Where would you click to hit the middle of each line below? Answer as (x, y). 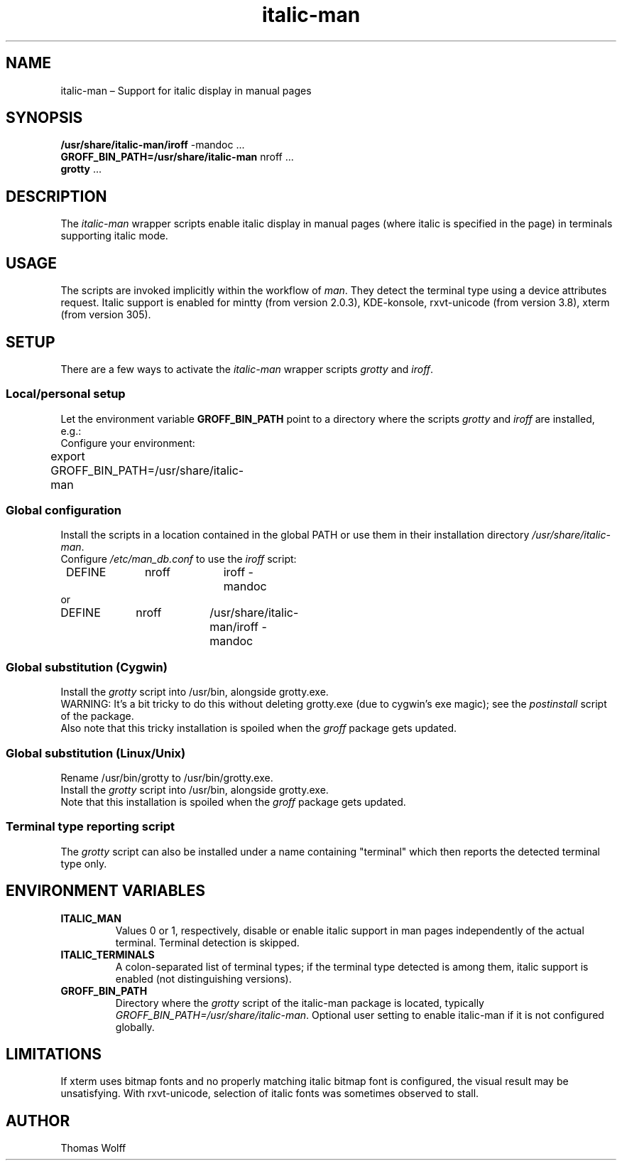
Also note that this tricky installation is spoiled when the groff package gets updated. (259, 728)
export (68, 456)
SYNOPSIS (44, 118)
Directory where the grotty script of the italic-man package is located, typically (300, 1003)
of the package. (97, 716)
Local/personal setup (66, 394)
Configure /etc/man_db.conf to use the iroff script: (179, 559)
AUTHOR (38, 1121)
